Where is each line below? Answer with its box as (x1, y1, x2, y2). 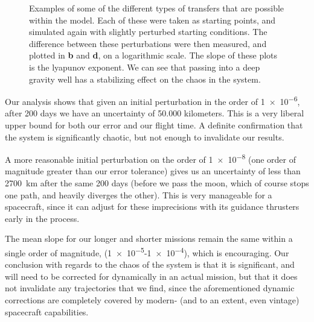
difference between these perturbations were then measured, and (29, 37, 267, 49)
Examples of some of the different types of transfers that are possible (29, 2, 284, 14)
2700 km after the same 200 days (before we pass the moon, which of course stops (5, 177, 309, 189)
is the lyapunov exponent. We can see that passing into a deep (29, 60, 260, 73)
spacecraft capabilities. (5, 305, 89, 318)
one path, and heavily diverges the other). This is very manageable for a (5, 188, 272, 201)
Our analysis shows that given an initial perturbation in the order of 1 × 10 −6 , (5, 93, 300, 107)
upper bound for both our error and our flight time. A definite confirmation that (5, 119, 303, 131)
